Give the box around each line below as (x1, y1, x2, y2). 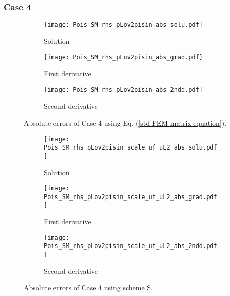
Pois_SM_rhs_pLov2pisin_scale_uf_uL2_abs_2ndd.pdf (44, 242, 217, 250)
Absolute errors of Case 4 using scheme (24, 282, 145, 293)
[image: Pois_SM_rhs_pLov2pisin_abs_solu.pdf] (44, 21, 203, 29)
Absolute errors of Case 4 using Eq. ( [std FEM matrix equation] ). (24, 117, 227, 128)
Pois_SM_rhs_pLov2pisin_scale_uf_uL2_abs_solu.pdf (44, 144, 217, 152)
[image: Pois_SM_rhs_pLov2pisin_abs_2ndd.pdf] (44, 86, 203, 93)
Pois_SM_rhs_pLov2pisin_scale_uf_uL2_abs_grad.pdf (44, 193, 217, 201)
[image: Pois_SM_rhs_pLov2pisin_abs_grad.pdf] (44, 54, 203, 61)
